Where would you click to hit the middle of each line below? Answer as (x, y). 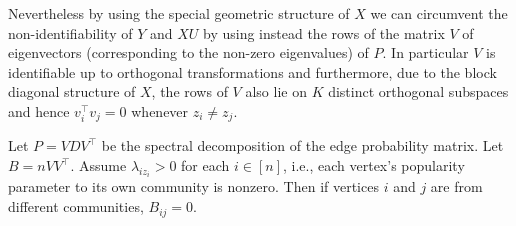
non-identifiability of (70, 32)
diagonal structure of (72, 91)
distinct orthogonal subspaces (418, 91)
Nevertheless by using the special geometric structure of (179, 13)
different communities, (76, 206)
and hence (39, 110)
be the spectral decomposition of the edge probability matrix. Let (302, 145)
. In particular (425, 52)
